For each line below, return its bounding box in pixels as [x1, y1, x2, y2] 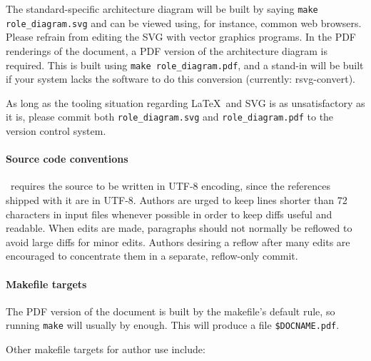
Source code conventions [6, 151, 128, 166]
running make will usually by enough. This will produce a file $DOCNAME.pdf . [6, 317, 340, 332]
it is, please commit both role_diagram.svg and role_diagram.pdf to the [6, 109, 334, 124]
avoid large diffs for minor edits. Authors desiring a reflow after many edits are [6, 234, 350, 249]
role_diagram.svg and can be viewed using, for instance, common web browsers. [6, 15, 362, 30]
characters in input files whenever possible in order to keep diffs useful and [6, 206, 332, 221]
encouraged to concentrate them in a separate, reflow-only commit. [6, 248, 298, 263]
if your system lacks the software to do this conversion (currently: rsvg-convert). [6, 71, 355, 86]
